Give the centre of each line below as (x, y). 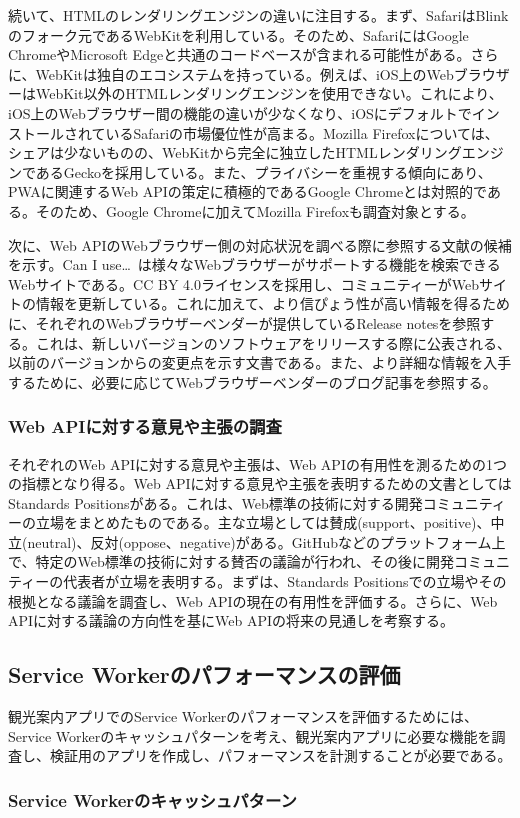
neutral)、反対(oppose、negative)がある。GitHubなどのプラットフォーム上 (266, 541)
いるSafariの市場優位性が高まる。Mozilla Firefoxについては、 (302, 132)
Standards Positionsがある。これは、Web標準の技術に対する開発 (215, 502)
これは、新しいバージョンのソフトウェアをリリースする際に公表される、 (273, 342)
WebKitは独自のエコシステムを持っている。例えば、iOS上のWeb (244, 73)
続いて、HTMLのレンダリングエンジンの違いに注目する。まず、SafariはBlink (258, 15)
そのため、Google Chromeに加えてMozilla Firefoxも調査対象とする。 (255, 210)
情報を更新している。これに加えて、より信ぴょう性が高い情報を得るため (272, 303)
